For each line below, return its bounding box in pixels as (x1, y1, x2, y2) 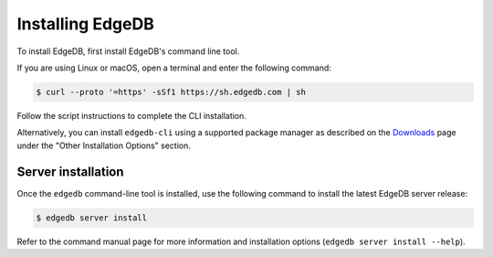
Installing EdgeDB (16, 14, 154, 34)
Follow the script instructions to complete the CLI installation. (16, 110, 246, 121)
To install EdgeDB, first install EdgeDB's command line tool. (16, 46, 240, 57)
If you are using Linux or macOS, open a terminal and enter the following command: (16, 62, 332, 73)
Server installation (16, 164, 124, 179)
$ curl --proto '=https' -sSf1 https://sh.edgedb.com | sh (36, 87, 306, 97)
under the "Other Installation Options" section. (16, 140, 192, 151)
